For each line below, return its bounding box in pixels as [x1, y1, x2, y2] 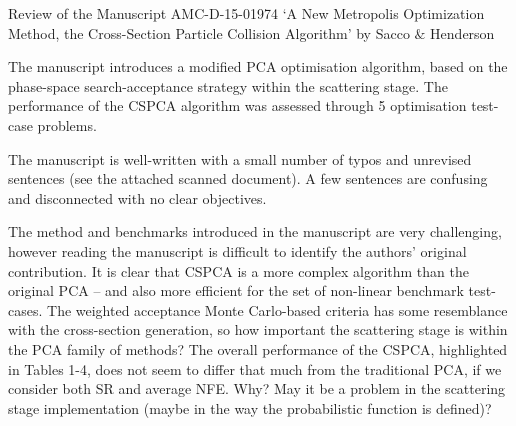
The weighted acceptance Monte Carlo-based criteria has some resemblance [47, 299, 508, 320]
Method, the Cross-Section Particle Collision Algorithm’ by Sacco [8, 22, 410, 43]
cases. [8, 299, 43, 320]
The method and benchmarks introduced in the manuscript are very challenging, [8, 221, 502, 242]
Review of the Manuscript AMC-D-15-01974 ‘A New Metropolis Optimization [8, 3, 485, 23]
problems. [37, 114, 97, 135]
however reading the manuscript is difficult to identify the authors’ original [8, 240, 467, 261]
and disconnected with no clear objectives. [8, 187, 267, 208]
